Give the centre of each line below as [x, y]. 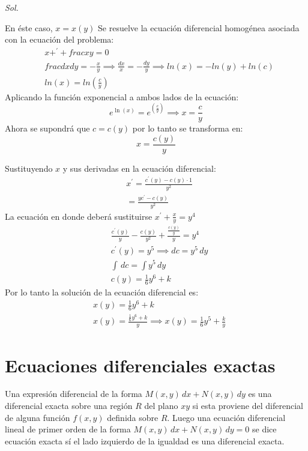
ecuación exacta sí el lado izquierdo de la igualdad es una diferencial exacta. [145, 440]
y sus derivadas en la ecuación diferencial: [139, 168]
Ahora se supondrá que [47, 128]
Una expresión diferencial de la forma [74, 394]
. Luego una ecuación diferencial [226, 417]
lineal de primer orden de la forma [68, 429]
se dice [264, 429]
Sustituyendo [29, 168]
